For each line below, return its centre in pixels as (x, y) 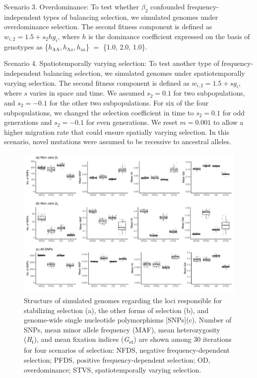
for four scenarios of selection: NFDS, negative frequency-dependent (127, 350)
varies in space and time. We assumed (87, 93)
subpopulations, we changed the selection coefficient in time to (99, 112)
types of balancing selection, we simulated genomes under (131, 17)
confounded (167, 6)
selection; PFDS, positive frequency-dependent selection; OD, (117, 360)
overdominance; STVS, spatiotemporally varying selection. (113, 369)
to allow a (228, 122)
